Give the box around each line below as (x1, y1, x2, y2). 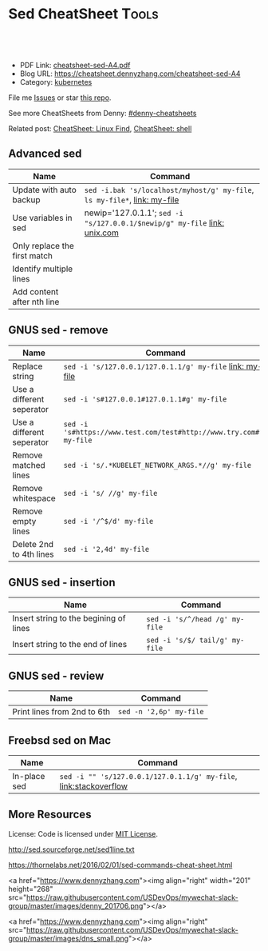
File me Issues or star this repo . (8, 93, 112, 102)
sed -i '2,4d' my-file (63, 545, 150, 553)
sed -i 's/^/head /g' (146, 615, 229, 624)
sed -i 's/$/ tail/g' (146, 636, 229, 645)
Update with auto (12, 184, 77, 195)
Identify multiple (12, 263, 73, 274)
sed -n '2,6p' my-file (118, 707, 204, 717)
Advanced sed (8, 147, 82, 161)
